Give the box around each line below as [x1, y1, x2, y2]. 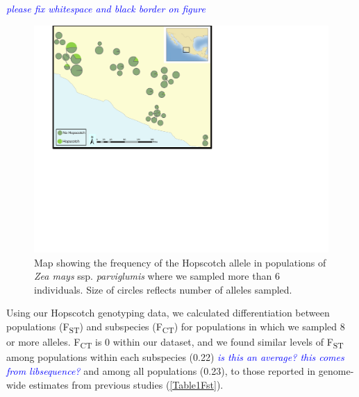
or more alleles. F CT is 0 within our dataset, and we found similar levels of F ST [6, 335, 344, 350]
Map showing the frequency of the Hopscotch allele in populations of [34, 255, 326, 269]
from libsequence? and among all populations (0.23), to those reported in [6, 363, 316, 378]
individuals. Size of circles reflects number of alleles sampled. [34, 282, 292, 296]
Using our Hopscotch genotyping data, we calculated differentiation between [6, 305, 330, 320]
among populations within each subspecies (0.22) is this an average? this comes [6, 350, 344, 364]
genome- [318, 363, 354, 378]
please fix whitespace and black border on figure [6, 1, 206, 15]
